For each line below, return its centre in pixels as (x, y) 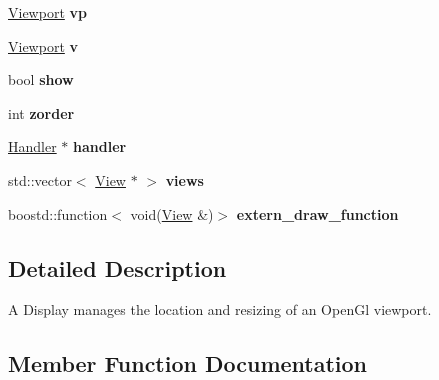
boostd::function (58, 213)
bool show (41, 79)
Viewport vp (47, 12)
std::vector (40, 179)
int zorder (41, 112)
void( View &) (172, 213)
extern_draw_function (317, 213)
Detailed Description (117, 267)
